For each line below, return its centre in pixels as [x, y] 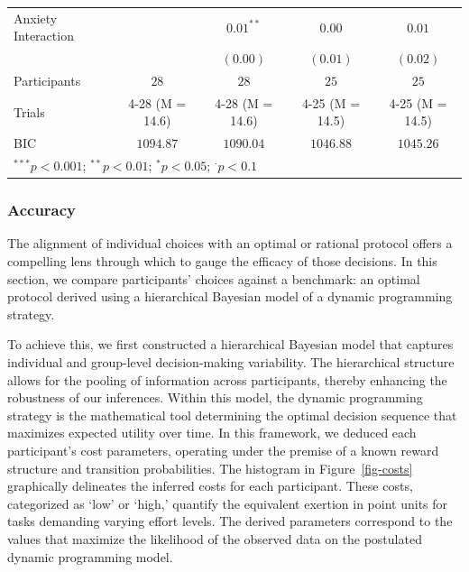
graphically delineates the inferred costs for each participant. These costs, [210, 486]
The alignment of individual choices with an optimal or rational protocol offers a [230, 243]
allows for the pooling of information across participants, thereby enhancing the [227, 379]
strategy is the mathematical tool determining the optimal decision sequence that [232, 415]
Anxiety [36, 18]
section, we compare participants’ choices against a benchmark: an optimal [214, 278]
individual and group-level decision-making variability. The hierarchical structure [231, 362]
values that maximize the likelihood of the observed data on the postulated [215, 538]
